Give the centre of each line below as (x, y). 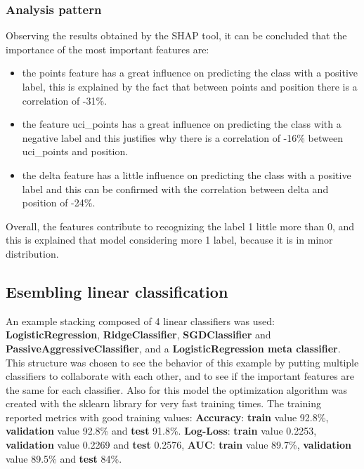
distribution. (32, 253)
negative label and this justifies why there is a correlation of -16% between (182, 137)
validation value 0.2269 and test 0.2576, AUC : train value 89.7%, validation (179, 445)
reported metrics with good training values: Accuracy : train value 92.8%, (167, 417)
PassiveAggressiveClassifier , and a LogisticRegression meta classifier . (173, 348)
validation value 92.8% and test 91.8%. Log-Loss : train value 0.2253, (161, 431)
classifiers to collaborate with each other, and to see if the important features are (180, 376)
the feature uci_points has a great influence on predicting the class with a (182, 124)
